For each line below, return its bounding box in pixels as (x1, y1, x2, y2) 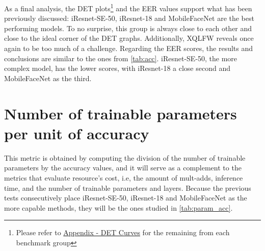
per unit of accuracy (4, 122, 149, 143)
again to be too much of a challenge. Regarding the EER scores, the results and (4, 43, 253, 54)
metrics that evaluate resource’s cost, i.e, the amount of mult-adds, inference (4, 172, 243, 183)
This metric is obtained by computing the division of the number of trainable (4, 152, 246, 163)
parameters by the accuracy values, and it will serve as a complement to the (4, 162, 242, 173)
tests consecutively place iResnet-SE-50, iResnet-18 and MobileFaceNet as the (4, 192, 247, 203)
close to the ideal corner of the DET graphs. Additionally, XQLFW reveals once (4, 33, 254, 43)
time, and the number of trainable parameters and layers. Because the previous (4, 182, 251, 193)
